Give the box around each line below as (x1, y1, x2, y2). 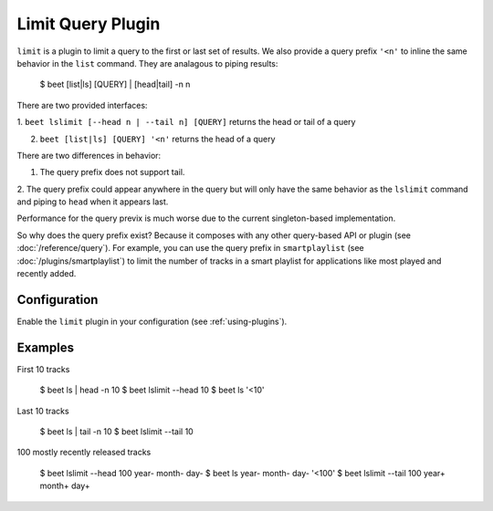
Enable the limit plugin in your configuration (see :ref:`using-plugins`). (16, 316, 288, 327)
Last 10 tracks (16, 405, 69, 416)
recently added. (16, 268, 77, 279)
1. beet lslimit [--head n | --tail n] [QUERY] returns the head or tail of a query (16, 117, 356, 128)
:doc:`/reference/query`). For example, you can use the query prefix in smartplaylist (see (16, 243, 364, 254)
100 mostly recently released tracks (16, 447, 152, 458)
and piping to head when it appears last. (16, 196, 169, 207)
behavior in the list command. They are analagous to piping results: (16, 57, 278, 68)
